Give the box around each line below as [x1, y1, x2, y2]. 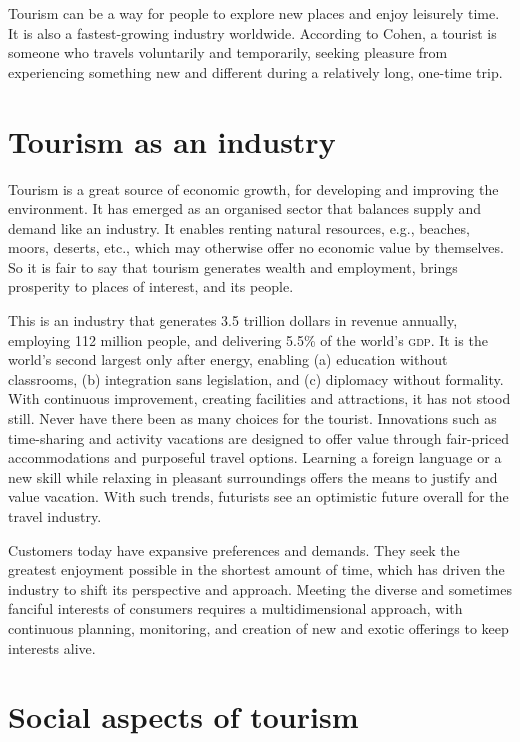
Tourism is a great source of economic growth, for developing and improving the [8, 178, 499, 199]
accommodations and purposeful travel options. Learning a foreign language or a [8, 447, 502, 468]
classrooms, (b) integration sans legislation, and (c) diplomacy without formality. [8, 368, 504, 389]
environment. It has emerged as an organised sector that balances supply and [8, 198, 482, 219]
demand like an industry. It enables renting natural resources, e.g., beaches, [8, 217, 470, 238]
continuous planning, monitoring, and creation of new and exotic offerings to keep [8, 617, 509, 638]
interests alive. [8, 637, 96, 658]
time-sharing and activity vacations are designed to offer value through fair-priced [8, 427, 509, 448]
